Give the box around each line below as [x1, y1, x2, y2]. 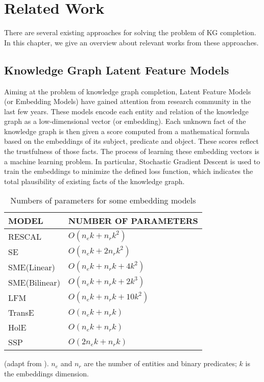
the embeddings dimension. [4, 368, 89, 379]
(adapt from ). [4, 358, 49, 369]
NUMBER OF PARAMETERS [68, 215, 198, 227]
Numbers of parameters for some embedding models [10, 194, 196, 207]
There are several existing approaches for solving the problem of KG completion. [4, 27, 256, 38]
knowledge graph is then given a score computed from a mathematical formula [4, 125, 250, 136]
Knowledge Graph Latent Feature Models [4, 62, 229, 78]
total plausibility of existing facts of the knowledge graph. [4, 175, 185, 186]
